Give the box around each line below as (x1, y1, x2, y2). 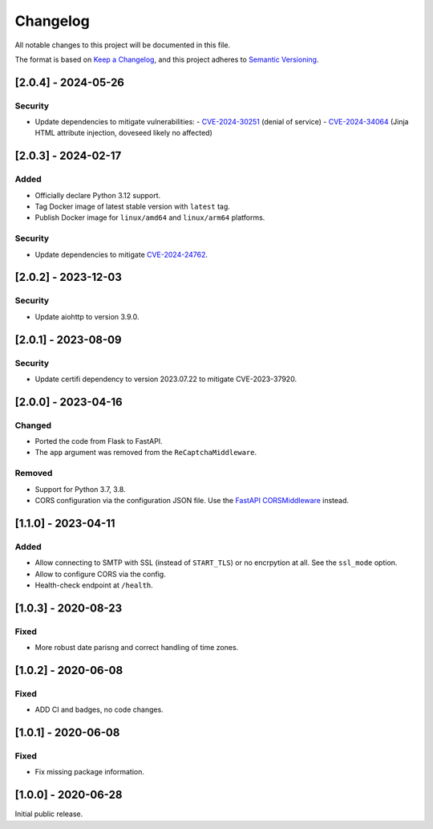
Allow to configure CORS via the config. (34, 569, 166, 579)
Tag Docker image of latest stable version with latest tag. (34, 201, 230, 212)
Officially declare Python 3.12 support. (34, 190, 161, 200)
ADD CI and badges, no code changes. (34, 705, 164, 714)
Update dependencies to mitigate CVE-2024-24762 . (34, 250, 208, 259)
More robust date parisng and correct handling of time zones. (34, 643, 239, 652)
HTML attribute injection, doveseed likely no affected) (34, 128, 212, 138)
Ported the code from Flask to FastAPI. (34, 437, 164, 446)
